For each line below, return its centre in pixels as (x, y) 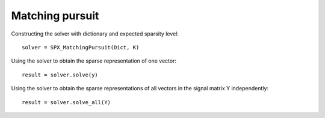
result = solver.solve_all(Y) (67, 102)
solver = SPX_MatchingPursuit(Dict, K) (81, 47)
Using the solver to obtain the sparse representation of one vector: (94, 61)
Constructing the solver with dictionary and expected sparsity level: (95, 34)
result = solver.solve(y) (60, 75)
